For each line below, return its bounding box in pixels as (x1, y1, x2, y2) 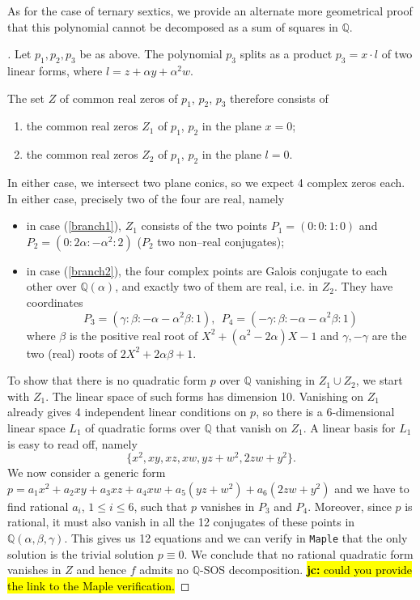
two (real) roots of (26, 344, 117, 361)
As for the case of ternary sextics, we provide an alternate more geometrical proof (7, 2, 413, 19)
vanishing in (255, 372, 316, 389)
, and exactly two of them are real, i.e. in (115, 278, 319, 295)
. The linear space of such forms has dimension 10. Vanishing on (45, 387, 364, 404)
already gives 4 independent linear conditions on (7, 403, 247, 420)
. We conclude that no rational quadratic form (184, 545, 414, 562)
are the (371, 326, 407, 343)
